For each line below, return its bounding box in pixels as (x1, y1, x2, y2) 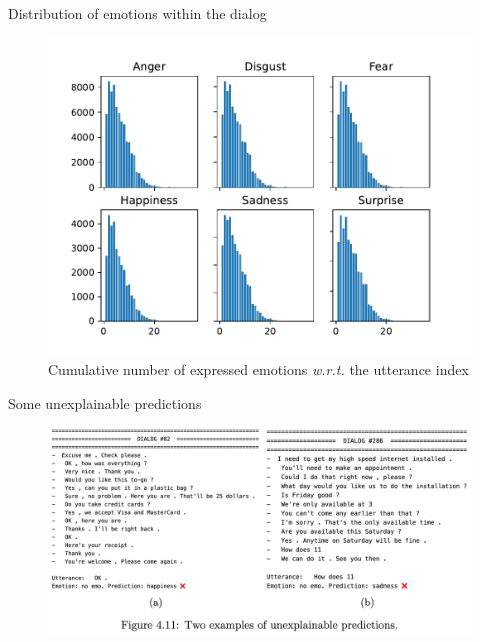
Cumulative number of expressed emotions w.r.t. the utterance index (48, 359, 469, 380)
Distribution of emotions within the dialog (8, 3, 267, 23)
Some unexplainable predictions (8, 392, 202, 413)
